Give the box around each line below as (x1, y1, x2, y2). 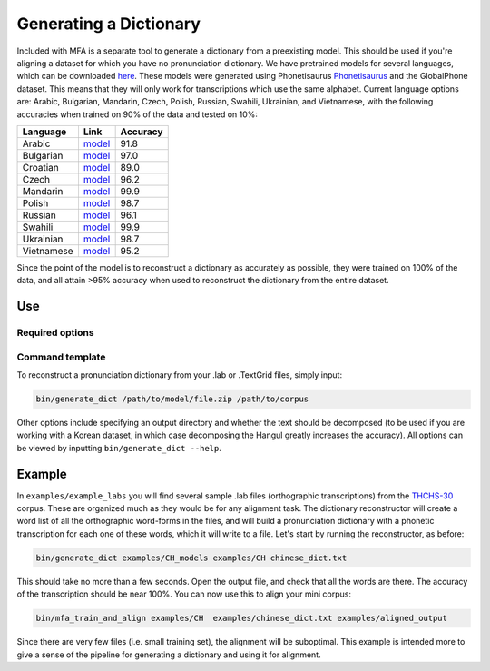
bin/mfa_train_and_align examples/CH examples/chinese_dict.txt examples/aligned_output (35, 613, 448, 624)
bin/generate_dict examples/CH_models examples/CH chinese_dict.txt (35, 552, 348, 563)
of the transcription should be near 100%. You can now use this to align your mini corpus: (16, 588, 351, 599)
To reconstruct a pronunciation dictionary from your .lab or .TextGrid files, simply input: (16, 370, 343, 380)
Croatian (22, 161, 59, 173)
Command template (16, 350, 106, 363)
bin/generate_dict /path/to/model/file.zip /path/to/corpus (35, 393, 309, 404)
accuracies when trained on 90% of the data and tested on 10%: (16, 109, 259, 120)
